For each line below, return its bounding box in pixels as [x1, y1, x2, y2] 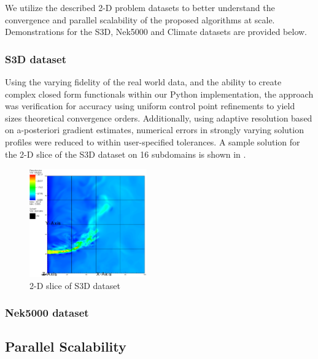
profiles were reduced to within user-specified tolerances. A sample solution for [5, 135, 300, 148]
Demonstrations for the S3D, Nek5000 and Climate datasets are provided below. [5, 25, 308, 38]
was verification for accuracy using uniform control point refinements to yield [5, 99, 295, 112]
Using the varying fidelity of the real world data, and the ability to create [5, 75, 282, 88]
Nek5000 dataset [5, 305, 89, 320]
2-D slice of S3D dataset [29, 279, 120, 291]
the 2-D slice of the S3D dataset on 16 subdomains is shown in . [5, 147, 246, 160]
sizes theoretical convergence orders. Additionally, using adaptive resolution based [5, 111, 312, 124]
